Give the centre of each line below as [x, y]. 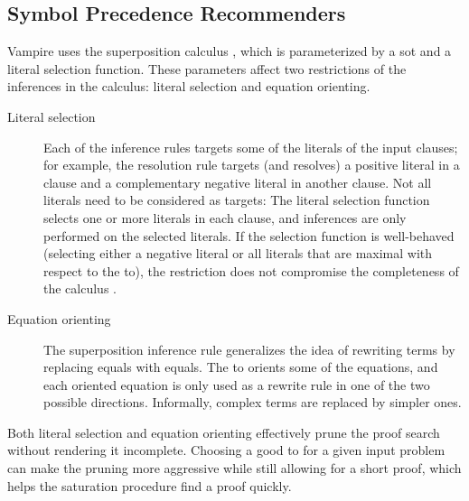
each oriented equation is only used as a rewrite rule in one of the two [237, 384]
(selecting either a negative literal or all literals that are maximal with [238, 253]
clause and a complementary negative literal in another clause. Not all [238, 182]
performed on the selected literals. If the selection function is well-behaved [249, 235]
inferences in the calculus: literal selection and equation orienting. [189, 86]
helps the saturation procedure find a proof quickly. [150, 485]
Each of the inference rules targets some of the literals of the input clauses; [251, 147]
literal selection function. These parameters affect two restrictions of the [207, 68]
